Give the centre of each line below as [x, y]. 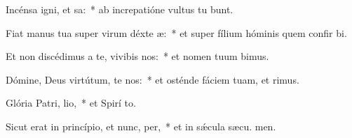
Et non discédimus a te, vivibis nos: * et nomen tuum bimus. [137, 56]
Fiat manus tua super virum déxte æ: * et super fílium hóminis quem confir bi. [176, 32]
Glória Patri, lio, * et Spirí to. [71, 103]
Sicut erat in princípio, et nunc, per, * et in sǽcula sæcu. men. [141, 126]
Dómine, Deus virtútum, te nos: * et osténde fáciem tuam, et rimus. [153, 79]
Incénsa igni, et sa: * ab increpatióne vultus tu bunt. [120, 9]
